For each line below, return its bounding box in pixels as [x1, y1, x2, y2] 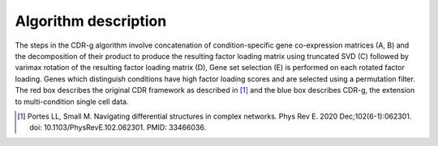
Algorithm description [15, 12, 167, 30]
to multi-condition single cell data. [15, 97, 129, 106]
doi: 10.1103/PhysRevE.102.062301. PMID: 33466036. [29, 123, 207, 132]
